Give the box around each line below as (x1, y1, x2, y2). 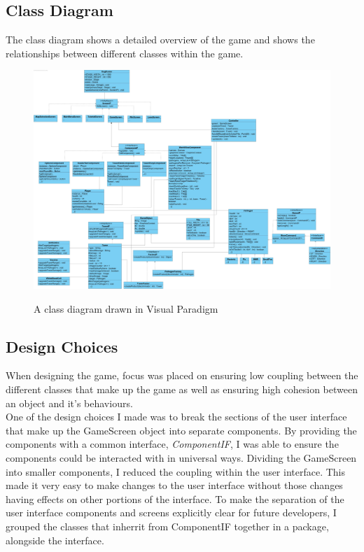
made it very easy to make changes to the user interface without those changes (6, 478, 343, 493)
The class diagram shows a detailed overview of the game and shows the (6, 32, 315, 47)
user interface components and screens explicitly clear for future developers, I (6, 505, 337, 520)
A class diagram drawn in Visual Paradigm (34, 301, 218, 316)
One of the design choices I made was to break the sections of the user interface (6, 409, 347, 424)
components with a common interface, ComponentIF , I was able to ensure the (6, 437, 339, 451)
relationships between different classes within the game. (6, 45, 244, 60)
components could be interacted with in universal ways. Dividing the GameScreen (6, 450, 357, 465)
